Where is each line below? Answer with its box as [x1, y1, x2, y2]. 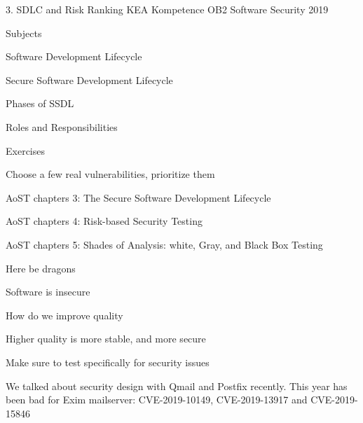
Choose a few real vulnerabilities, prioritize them [6, 167, 215, 181]
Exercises [6, 143, 45, 158]
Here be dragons [6, 261, 76, 275]
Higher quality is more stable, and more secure [6, 331, 206, 346]
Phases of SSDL [6, 96, 74, 111]
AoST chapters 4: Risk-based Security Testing [6, 214, 203, 228]
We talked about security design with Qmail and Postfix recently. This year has [6, 378, 348, 393]
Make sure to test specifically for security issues [6, 354, 210, 369]
